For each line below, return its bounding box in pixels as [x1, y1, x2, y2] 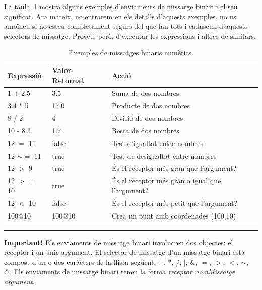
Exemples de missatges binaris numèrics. [68, 47, 194, 58]
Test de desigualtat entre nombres [111, 150, 217, 161]
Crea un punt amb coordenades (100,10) [111, 210, 236, 221]
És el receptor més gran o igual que [111, 175, 221, 186]
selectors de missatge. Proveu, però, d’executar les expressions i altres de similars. [4, 30, 256, 41]
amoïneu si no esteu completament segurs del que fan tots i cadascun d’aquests [4, 21, 248, 31]
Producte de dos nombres [111, 100, 190, 111]
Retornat [52, 75, 84, 85]
